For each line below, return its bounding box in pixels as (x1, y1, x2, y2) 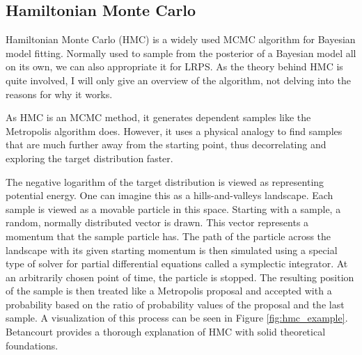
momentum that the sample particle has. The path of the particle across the (6, 228, 331, 243)
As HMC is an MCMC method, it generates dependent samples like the (6, 110, 311, 125)
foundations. (6, 338, 58, 352)
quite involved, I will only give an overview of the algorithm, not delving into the (6, 72, 351, 87)
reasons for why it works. (6, 86, 113, 101)
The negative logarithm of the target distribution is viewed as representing (6, 174, 324, 189)
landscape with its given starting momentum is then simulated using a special (6, 242, 338, 257)
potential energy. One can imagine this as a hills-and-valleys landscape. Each (6, 188, 333, 203)
